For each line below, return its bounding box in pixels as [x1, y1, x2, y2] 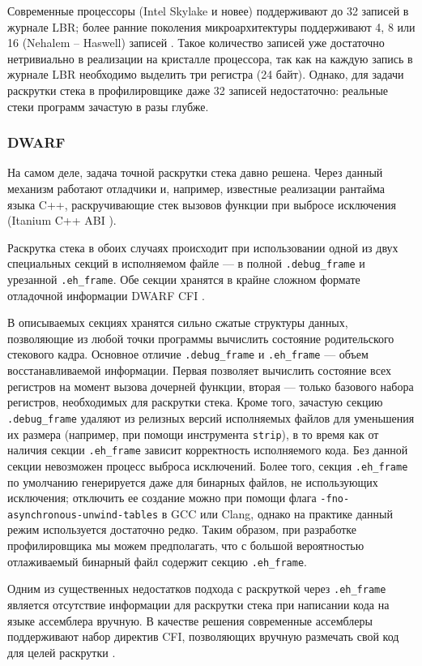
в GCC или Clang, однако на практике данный [161, 505, 393, 522]
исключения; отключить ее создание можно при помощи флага [7, 489, 317, 506]
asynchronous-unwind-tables [7, 509, 159, 521]
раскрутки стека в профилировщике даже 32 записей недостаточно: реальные [7, 81, 389, 98]
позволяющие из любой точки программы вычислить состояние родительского [7, 329, 394, 346]
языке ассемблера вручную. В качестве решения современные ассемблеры [7, 612, 373, 629]
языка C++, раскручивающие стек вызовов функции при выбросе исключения [7, 196, 397, 213]
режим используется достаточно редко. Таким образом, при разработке [7, 521, 357, 538]
